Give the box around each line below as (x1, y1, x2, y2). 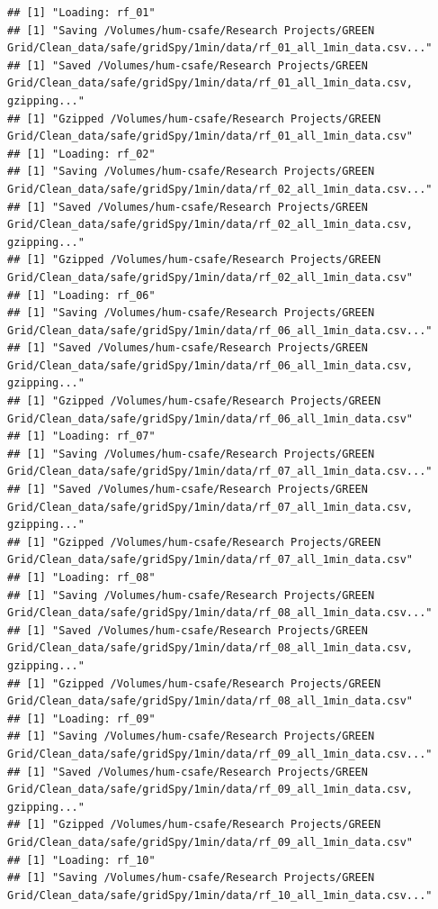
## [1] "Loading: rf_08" (7, 571, 156, 584)
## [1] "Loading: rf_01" (7, 6, 156, 19)
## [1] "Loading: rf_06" (7, 288, 156, 302)
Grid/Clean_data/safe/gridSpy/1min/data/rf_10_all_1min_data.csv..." (7, 888, 433, 902)
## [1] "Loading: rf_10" (7, 853, 156, 867)
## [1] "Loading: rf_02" (7, 147, 156, 160)
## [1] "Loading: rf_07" (7, 430, 156, 443)
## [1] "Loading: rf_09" (7, 712, 156, 725)
